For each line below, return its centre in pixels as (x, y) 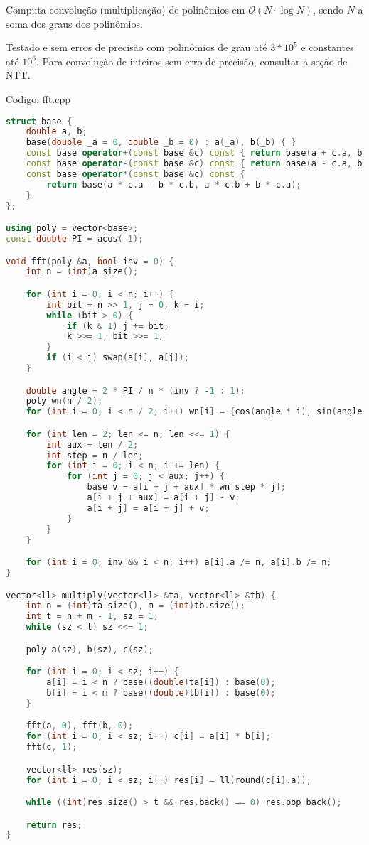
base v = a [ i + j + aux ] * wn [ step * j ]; (186, 487)
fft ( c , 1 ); (52, 747)
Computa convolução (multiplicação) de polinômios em (125, 9)
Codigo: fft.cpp (38, 98)
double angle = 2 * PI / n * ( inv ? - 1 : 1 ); (135, 391)
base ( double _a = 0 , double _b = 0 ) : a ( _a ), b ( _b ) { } (161, 142)
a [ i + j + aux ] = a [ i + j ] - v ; (164, 498)
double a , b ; (57, 132)
